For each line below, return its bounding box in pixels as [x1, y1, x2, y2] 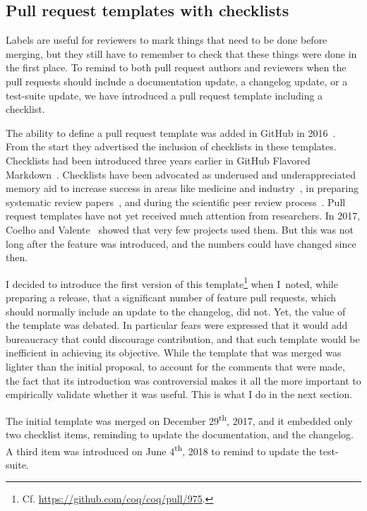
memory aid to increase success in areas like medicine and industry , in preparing [6, 181, 359, 196]
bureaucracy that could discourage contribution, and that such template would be [6, 331, 360, 346]
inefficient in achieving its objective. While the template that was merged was [6, 345, 342, 360]
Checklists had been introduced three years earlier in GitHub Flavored [6, 152, 311, 167]
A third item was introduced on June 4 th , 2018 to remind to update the [6, 441, 316, 458]
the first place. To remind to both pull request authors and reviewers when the [6, 60, 347, 75]
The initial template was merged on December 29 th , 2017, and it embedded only [6, 411, 353, 428]
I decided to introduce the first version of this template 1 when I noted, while [6, 274, 338, 291]
